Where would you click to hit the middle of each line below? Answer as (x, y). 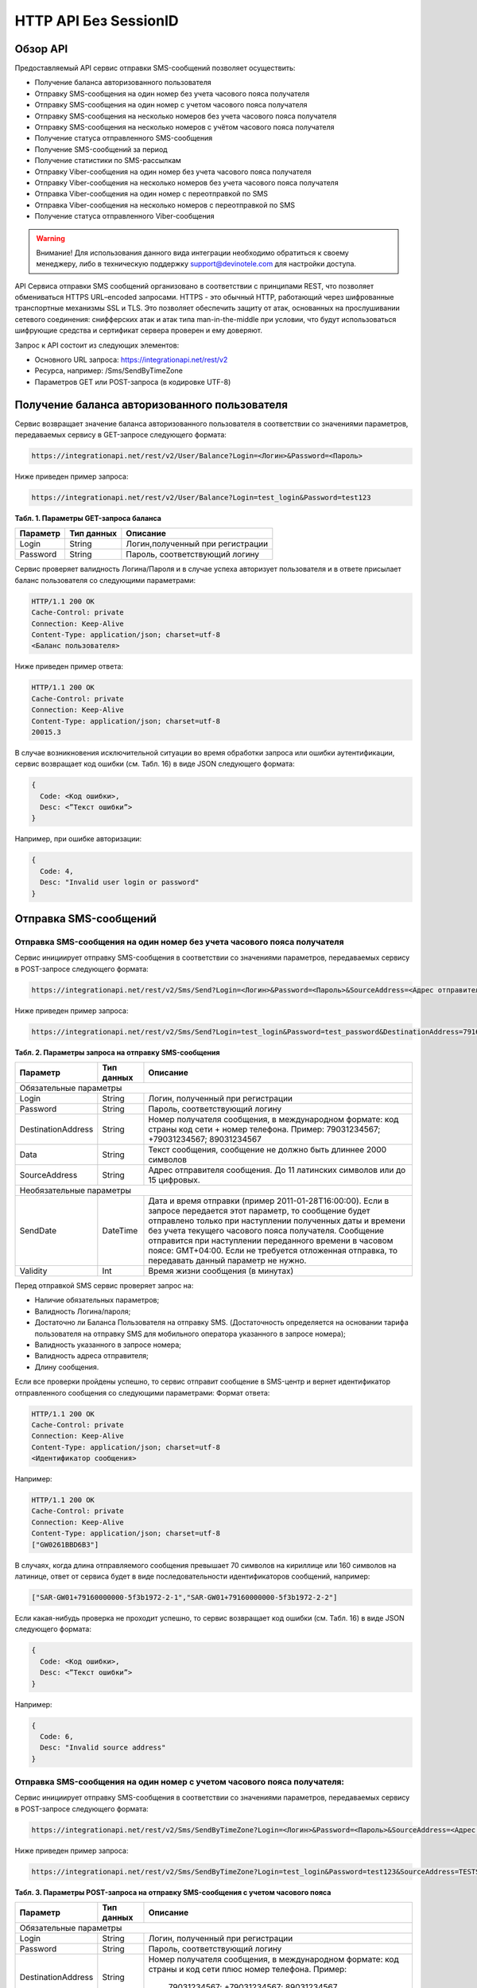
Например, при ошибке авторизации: (78, 839)
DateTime (120, 1231)
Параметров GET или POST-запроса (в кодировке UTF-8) (133, 382)
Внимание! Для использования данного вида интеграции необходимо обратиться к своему (192, 252)
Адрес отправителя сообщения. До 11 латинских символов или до (277, 1171)
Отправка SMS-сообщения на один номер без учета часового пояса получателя (179, 942)
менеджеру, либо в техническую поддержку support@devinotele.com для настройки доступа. (196, 264)
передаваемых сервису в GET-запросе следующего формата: (120, 435)
